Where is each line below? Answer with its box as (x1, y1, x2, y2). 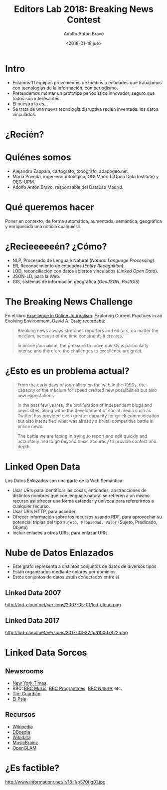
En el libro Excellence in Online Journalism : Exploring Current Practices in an (5, 312, 163, 318)
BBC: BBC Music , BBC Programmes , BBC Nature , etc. (12, 685, 122, 692)
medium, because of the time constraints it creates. (17, 333, 124, 339)
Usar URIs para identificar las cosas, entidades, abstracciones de (12, 487, 147, 493)
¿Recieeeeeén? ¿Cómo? (5, 241, 107, 252)
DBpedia (12, 729, 30, 735)
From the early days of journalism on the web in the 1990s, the (17, 382, 146, 388)
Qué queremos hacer (5, 202, 94, 213)
